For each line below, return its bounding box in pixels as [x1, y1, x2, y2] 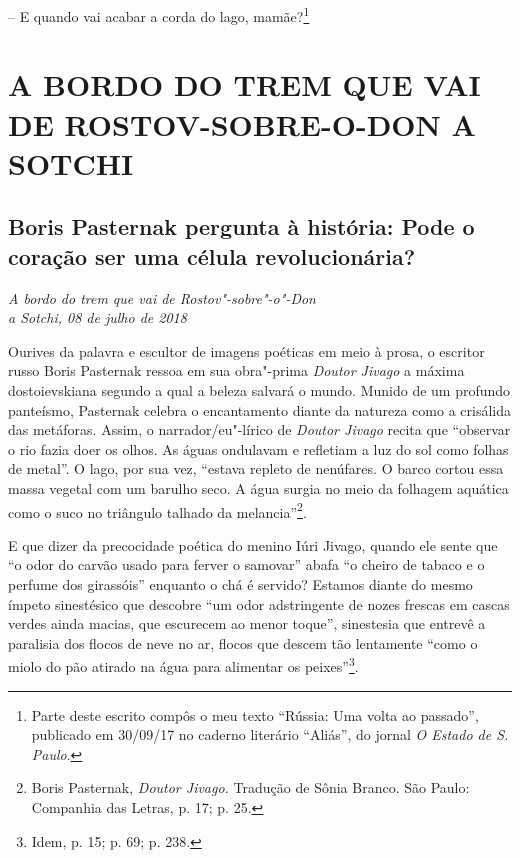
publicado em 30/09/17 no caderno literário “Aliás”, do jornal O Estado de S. [31, 724, 509, 745]
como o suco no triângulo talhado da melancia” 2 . [8, 498, 307, 522]
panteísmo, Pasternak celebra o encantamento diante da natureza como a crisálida [8, 399, 511, 420]
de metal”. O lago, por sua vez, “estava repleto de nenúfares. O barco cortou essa [8, 458, 504, 479]
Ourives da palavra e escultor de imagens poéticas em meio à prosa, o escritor [8, 340, 485, 361]
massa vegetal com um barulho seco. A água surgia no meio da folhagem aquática [8, 477, 509, 498]
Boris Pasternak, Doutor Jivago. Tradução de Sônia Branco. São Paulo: [31, 777, 470, 798]
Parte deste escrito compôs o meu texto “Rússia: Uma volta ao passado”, [31, 704, 479, 725]
